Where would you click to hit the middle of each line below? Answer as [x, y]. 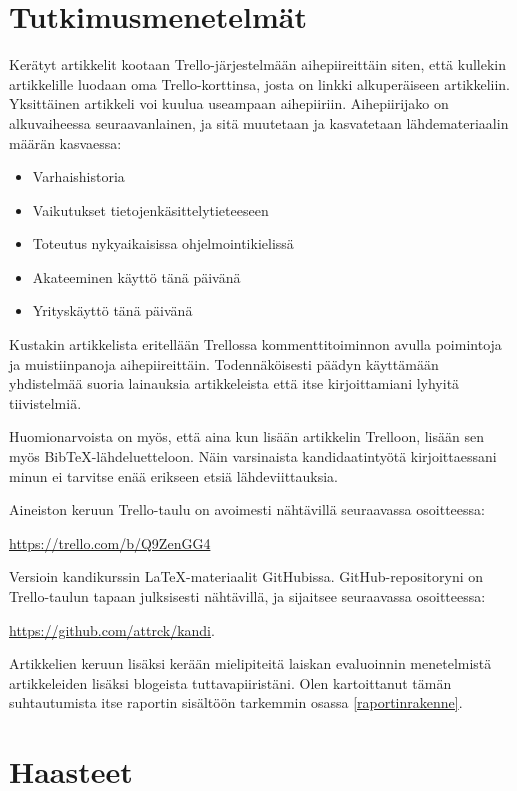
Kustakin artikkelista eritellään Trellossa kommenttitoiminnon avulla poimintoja [255, 344]
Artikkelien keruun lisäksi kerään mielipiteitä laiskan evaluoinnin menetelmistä [250, 663]
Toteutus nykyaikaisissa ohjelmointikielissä [163, 243]
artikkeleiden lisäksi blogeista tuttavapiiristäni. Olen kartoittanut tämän [230, 682]
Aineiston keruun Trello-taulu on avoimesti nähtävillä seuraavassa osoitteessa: [247, 509]
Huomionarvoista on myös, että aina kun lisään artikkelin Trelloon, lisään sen [246, 436]
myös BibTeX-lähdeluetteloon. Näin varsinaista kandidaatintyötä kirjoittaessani [253, 456]
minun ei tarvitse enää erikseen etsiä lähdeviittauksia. [173, 475]
